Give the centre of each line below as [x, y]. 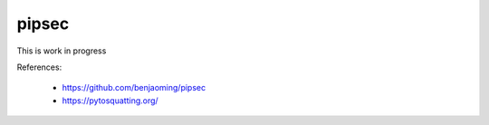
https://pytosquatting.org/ [110, 101]
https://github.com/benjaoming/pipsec [134, 88]
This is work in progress [62, 51]
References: [39, 67]
